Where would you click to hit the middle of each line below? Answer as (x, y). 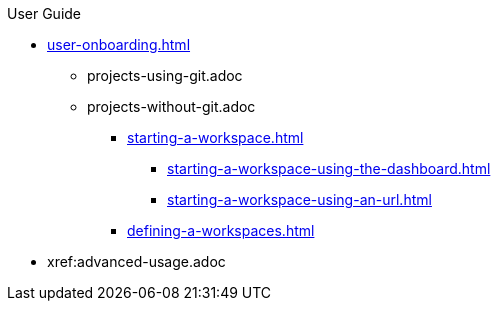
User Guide (44, 13)
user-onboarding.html (119, 44)
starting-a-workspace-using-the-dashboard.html (329, 168)
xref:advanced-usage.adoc (136, 261)
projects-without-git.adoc (171, 106)
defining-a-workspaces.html (221, 230)
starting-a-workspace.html (215, 137)
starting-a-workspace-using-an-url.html (299, 199)
